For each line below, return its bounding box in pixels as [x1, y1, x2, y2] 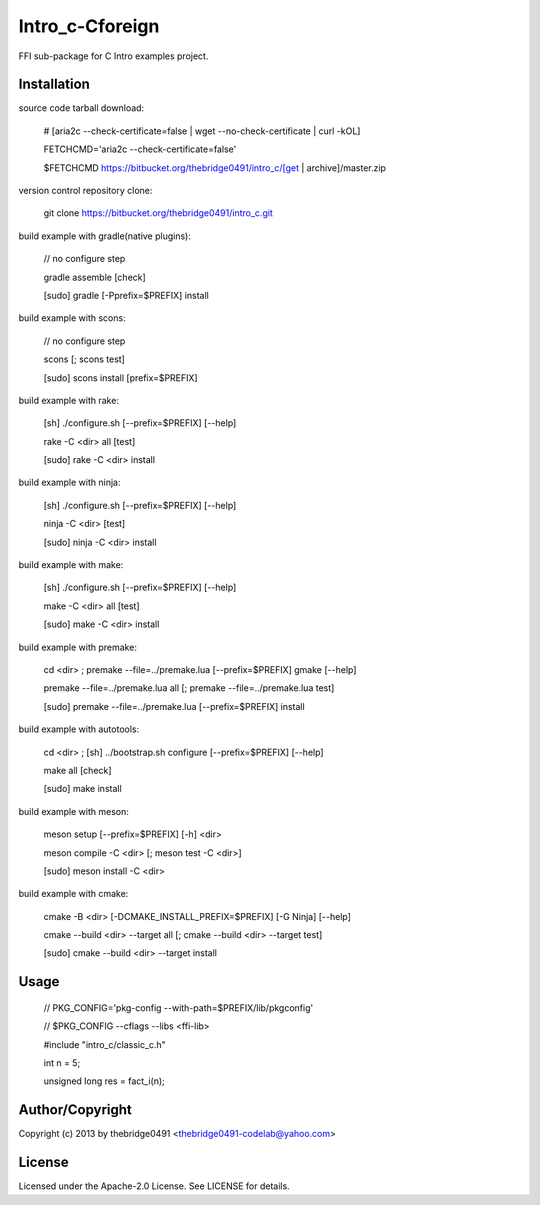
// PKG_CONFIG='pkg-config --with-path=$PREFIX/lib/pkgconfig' [43, 1001, 314, 1014]
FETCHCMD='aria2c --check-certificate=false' [43, 143, 237, 155]
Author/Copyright [18, 1101, 132, 1119]
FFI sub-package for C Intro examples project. [18, 50, 209, 62]
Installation [18, 76, 90, 93]
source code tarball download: [18, 102, 145, 114]
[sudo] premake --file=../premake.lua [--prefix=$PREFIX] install [43, 700, 305, 712]
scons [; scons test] [43, 353, 125, 365]
